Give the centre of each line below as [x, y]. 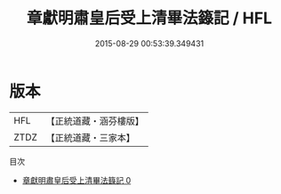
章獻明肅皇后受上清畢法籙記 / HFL [149, 18]
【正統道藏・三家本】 [91, 137]
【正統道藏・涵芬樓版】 [95, 121]
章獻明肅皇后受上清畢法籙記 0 [76, 180]
